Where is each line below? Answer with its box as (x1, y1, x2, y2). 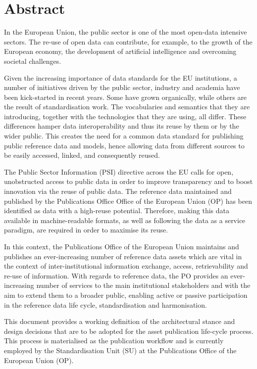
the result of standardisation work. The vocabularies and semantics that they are (4, 101, 250, 112)
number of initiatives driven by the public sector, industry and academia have (4, 82, 240, 92)
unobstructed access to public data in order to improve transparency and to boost (4, 176, 253, 186)
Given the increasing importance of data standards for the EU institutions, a (4, 72, 237, 83)
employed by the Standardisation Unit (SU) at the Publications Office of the (4, 345, 237, 355)
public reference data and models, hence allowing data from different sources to (4, 140, 245, 150)
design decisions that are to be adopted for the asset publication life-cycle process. (4, 325, 254, 336)
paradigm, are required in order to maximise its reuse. (4, 225, 168, 235)
